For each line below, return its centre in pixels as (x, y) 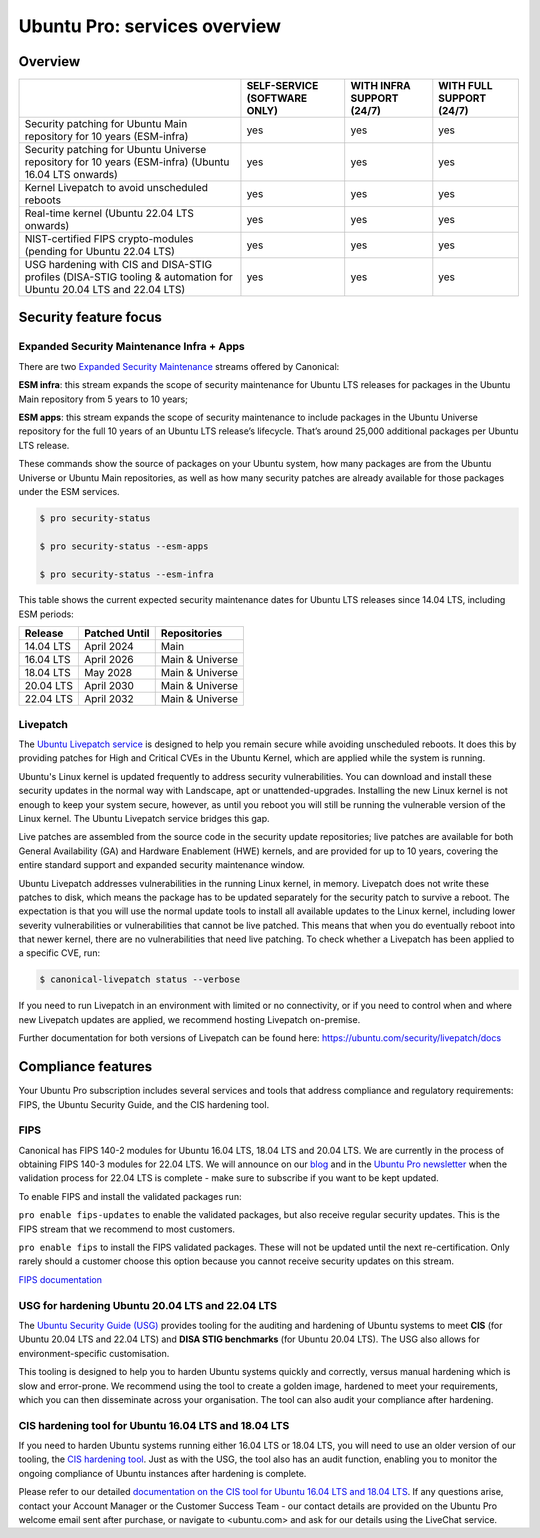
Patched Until (116, 633)
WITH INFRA (381, 86)
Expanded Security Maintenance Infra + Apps (131, 347)
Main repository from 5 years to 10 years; (103, 399)
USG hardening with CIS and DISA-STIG (118, 265)
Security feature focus (90, 317)
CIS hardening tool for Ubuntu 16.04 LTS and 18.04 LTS (154, 1425)
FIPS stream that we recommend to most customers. (126, 1229)
